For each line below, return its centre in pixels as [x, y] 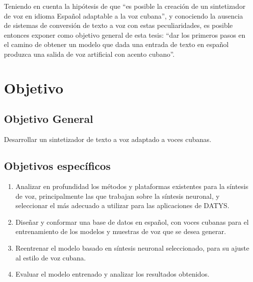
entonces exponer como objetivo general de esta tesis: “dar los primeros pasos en [125, 35]
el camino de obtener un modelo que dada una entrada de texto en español [116, 44]
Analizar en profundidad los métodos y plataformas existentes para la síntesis [132, 186]
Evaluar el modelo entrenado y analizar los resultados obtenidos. [112, 274]
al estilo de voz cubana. [51, 257]
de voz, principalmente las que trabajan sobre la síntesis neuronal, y [117, 196]
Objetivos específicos [57, 166]
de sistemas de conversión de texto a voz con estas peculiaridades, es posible [118, 25]
